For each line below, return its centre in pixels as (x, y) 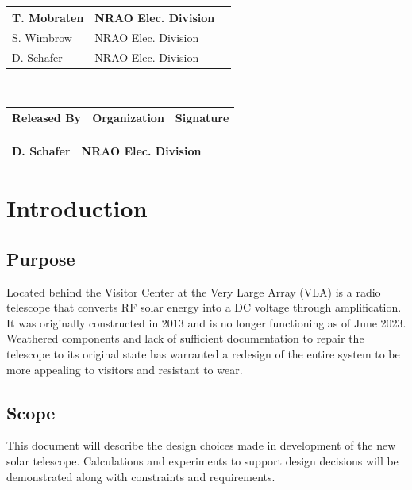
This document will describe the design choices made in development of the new (201, 445)
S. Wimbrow (42, 38)
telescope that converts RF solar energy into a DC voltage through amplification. (204, 307)
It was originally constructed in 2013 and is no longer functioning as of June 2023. (206, 322)
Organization (128, 118)
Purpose (41, 258)
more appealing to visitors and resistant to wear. (125, 369)
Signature (202, 118)
